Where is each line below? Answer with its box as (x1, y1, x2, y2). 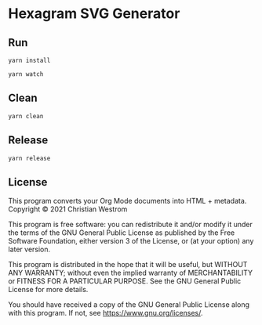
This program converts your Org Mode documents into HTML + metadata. (8, 197, 247, 206)
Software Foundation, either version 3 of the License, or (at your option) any (8, 237, 254, 246)
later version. (8, 244, 51, 255)
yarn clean (8, 112, 44, 120)
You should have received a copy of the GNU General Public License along (8, 300, 249, 309)
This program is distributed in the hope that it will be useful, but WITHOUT (8, 260, 248, 269)
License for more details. (8, 285, 89, 294)
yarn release (8, 154, 51, 162)
